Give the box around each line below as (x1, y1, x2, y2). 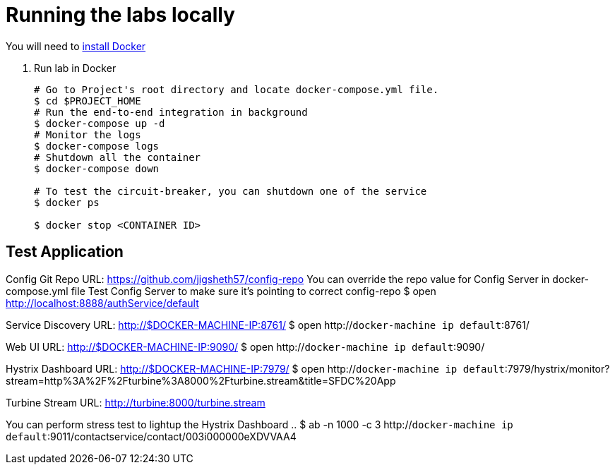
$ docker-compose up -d (34, 117, 165, 129)
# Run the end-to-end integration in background (34, 106, 308, 118)
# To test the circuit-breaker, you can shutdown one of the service (34, 185, 427, 197)
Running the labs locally (6, 3, 235, 27)
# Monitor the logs (34, 128, 141, 140)
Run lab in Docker (34, 61, 117, 74)
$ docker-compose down (34, 162, 160, 174)
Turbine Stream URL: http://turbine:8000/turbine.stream (6, 396, 265, 409)
